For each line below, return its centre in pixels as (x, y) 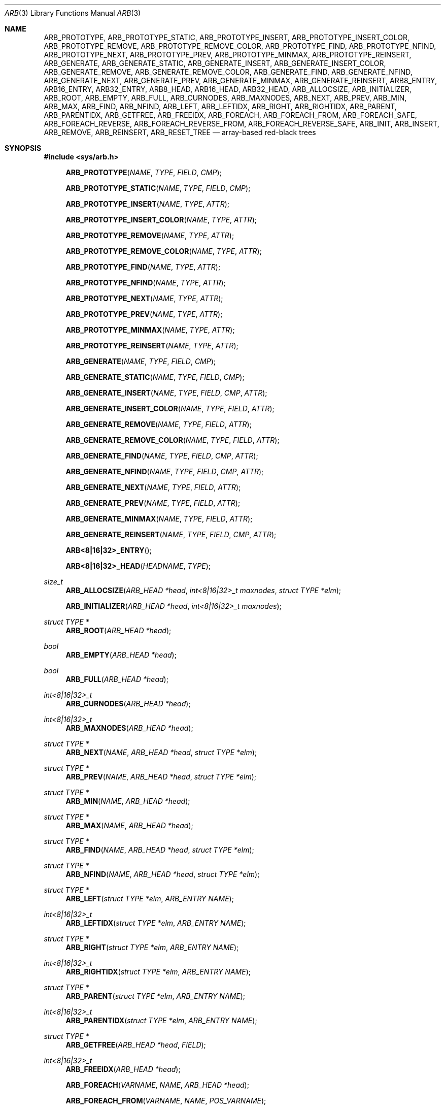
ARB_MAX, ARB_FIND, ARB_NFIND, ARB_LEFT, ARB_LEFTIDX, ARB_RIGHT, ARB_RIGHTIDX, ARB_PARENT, (220, 106)
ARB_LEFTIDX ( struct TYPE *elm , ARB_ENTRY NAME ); (156, 923)
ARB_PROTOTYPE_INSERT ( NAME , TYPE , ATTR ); (148, 204)
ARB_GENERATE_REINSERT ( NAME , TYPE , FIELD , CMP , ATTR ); (171, 534)
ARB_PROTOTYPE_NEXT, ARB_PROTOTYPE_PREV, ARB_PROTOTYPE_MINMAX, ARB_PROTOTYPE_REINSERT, (228, 55)
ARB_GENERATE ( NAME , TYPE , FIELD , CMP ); (141, 361)
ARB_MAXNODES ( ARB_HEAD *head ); (129, 728)
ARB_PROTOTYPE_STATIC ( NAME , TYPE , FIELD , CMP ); (158, 188)
